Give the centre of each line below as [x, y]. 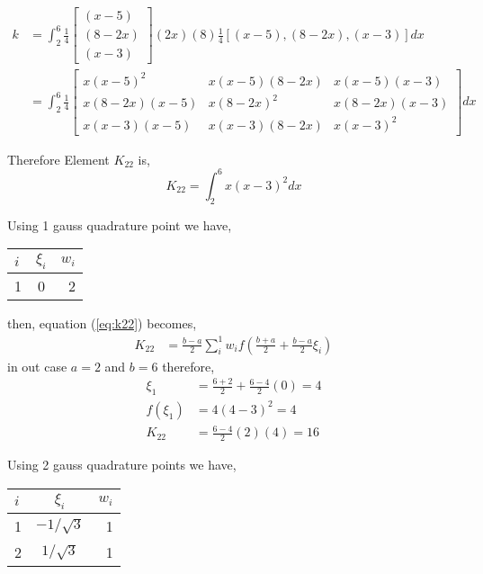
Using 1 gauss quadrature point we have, [120, 224]
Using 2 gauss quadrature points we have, [122, 465]
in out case [37, 366]
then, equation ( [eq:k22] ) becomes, [102, 323]
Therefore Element [58, 159]
